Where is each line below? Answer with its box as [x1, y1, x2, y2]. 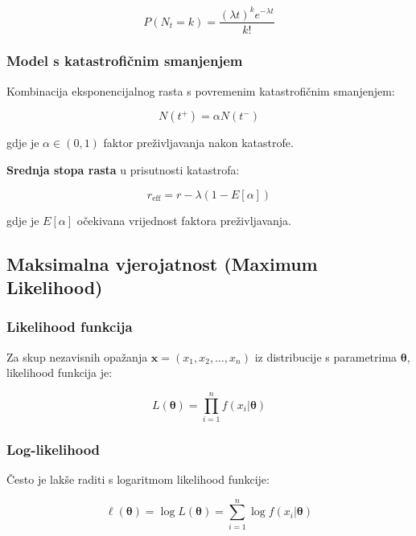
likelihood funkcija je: [6, 364, 113, 381]
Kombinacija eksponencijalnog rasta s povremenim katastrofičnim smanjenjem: [6, 82, 395, 99]
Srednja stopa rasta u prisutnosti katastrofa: [6, 161, 240, 178]
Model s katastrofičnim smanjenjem [6, 51, 243, 71]
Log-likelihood [6, 439, 101, 459]
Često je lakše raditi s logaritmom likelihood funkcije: [6, 471, 270, 488]
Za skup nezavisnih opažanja [6, 348, 148, 365]
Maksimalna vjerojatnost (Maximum [6, 251, 318, 276]
